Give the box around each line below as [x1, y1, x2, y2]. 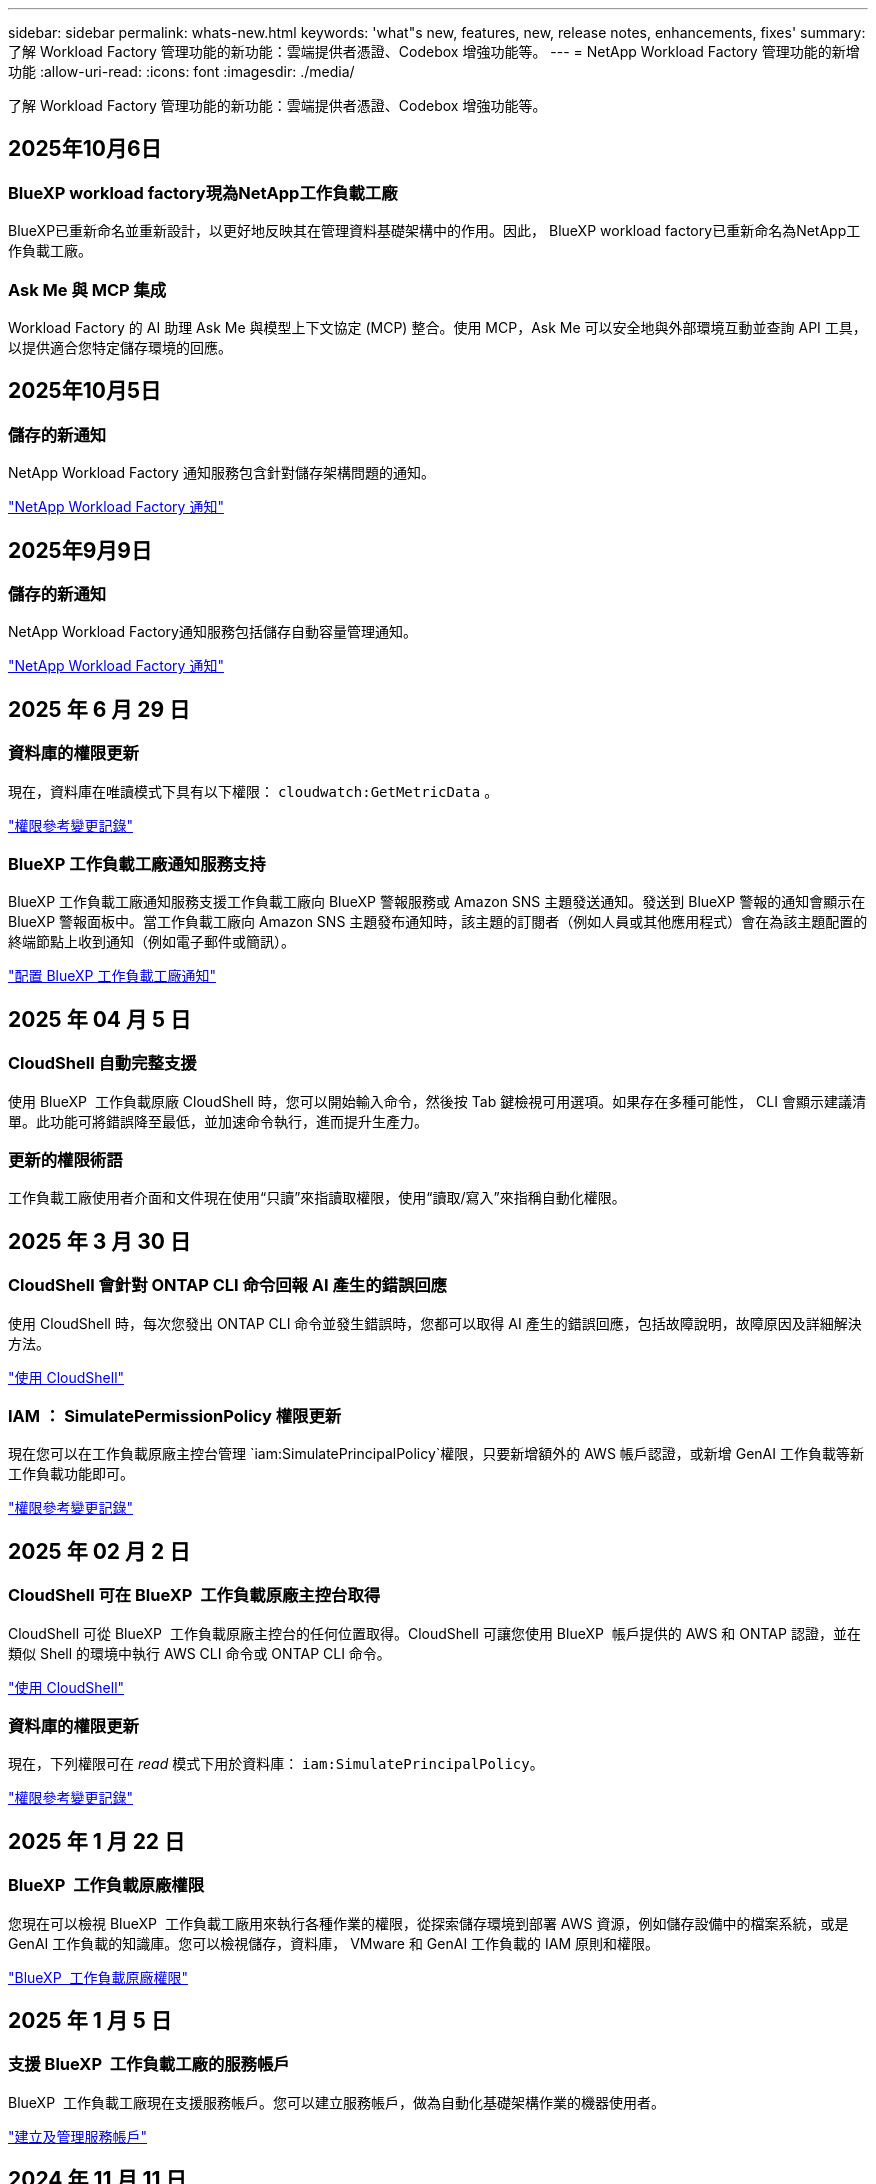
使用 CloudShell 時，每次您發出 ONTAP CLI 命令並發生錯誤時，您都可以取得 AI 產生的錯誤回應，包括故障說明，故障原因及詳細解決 [8, 1314, 862, 1332]
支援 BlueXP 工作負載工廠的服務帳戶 [8, 2054, 290, 2075]
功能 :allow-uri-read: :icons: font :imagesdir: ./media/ [8, 63, 355, 80]
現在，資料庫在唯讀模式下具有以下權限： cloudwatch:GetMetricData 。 [8, 782, 499, 800]
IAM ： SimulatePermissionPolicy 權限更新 [8, 1405, 342, 1426]
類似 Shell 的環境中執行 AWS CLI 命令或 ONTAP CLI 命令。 [8, 1644, 391, 1662]
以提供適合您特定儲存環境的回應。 [8, 338, 232, 356]
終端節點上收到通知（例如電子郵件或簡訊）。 [8, 933, 295, 951]
